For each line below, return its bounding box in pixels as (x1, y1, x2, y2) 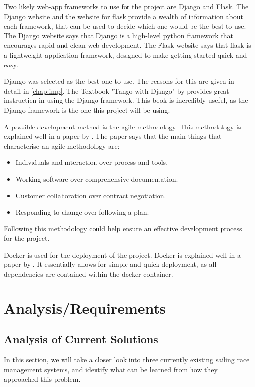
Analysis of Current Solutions (4, 331, 158, 347)
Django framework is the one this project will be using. (4, 104, 170, 115)
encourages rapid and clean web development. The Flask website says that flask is (4, 40, 251, 50)
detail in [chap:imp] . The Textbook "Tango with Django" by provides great (4, 85, 229, 96)
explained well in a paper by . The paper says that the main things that (4, 131, 222, 141)
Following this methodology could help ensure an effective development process (4, 223, 242, 233)
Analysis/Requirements (4, 297, 166, 318)
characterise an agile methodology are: (4, 140, 120, 151)
